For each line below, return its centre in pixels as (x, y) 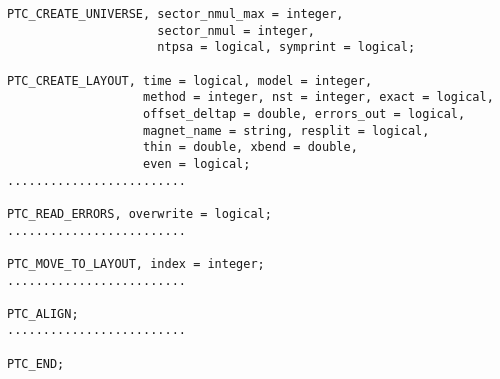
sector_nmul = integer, (236, 30)
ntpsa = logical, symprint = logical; (286, 47)
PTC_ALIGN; (43, 313)
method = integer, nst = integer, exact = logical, (318, 97)
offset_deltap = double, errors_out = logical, (304, 113)
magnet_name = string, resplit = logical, (286, 130)
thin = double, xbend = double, (250, 147)
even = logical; (197, 163)
